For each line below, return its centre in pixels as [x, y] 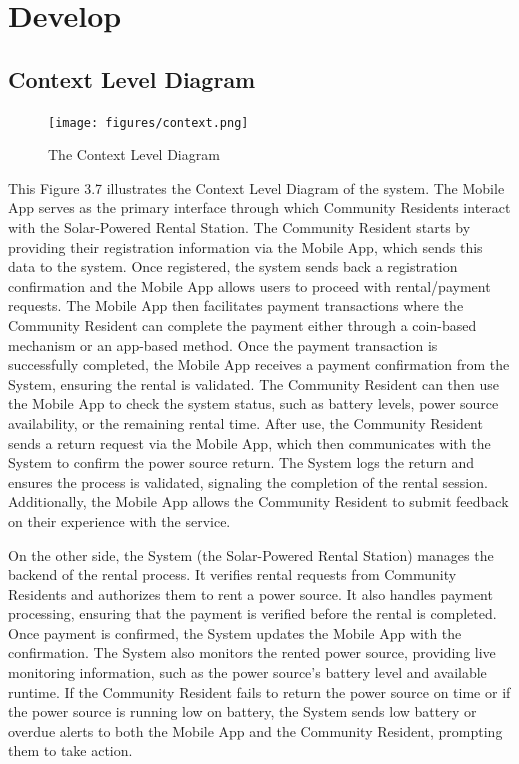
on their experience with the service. [119, 520]
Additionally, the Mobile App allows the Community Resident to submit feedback [258, 501]
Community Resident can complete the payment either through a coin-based [242, 324]
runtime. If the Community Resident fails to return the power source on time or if [259, 691]
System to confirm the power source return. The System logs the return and [241, 462]
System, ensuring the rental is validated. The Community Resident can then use [254, 383]
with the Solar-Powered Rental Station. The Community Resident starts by [239, 227]
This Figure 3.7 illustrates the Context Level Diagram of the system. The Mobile [256, 187]
